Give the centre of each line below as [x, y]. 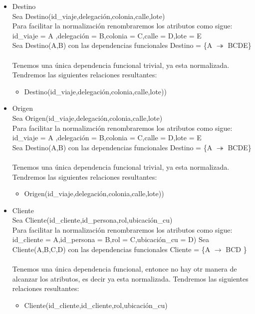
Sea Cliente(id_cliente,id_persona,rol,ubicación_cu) [92, 220]
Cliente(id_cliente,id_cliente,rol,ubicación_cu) [96, 305]
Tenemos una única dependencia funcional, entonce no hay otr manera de [125, 269]
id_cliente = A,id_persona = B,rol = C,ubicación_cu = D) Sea [111, 239]
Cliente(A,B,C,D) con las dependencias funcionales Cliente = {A [111, 249]
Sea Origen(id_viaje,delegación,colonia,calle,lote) [87, 118]
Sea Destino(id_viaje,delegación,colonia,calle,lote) [89, 16]
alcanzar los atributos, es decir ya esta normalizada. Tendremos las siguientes [130, 278]
